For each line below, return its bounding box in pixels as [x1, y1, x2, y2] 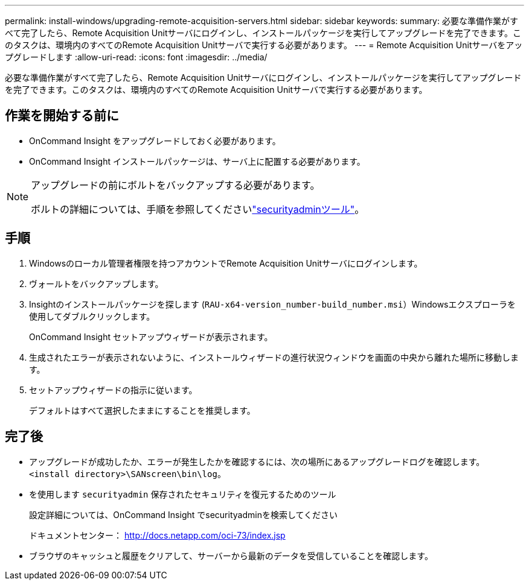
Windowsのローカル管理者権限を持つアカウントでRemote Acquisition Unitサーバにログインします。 [29, 258, 423, 268]
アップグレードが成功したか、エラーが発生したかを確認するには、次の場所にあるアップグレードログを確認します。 [29, 456, 485, 467]
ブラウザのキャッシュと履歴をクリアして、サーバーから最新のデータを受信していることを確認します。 [29, 550, 433, 561]
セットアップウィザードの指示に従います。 [29, 384, 197, 395]
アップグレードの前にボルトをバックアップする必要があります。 [31, 179, 320, 191]
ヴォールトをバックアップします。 [29, 278, 164, 289]
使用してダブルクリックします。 [29, 311, 155, 321]
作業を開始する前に [5, 108, 119, 124]
